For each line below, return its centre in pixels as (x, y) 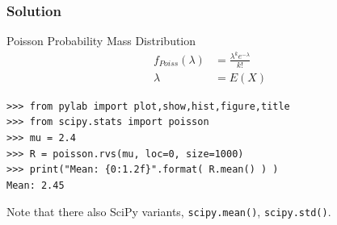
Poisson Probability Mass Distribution (101, 41)
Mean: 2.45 (36, 185)
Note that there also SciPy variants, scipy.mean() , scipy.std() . (169, 212)
